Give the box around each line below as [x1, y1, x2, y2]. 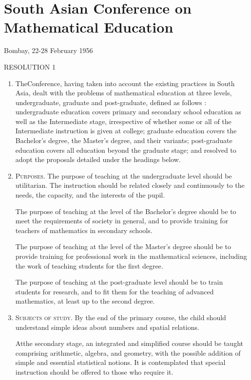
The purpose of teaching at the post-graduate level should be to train [15, 277, 223, 287]
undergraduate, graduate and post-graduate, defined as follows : [15, 97, 207, 107]
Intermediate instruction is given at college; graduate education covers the [15, 126, 237, 136]
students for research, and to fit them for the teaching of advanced [15, 286, 214, 296]
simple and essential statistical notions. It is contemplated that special [15, 357, 226, 367]
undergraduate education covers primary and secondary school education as [15, 107, 241, 117]
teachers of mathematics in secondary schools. [15, 225, 153, 235]
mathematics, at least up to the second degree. [15, 296, 155, 306]
